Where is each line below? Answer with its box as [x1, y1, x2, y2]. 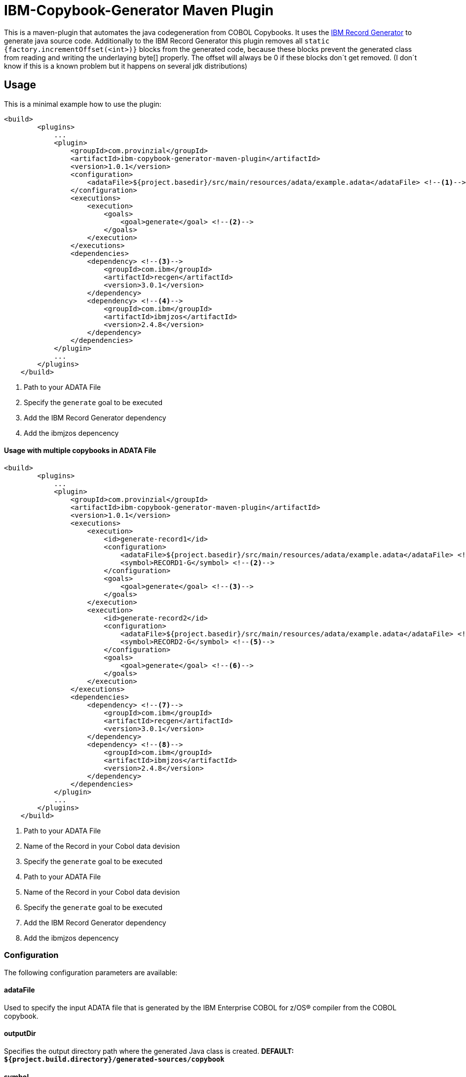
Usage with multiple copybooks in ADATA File [4, 446, 156, 455]
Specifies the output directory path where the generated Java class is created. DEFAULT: [4, 1047, 294, 1055]
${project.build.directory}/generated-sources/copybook [4, 1055, 225, 1063]
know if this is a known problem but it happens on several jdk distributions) [4, 61, 247, 70]
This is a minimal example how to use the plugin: [4, 99, 161, 108]
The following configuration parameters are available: [4, 968, 178, 977]
